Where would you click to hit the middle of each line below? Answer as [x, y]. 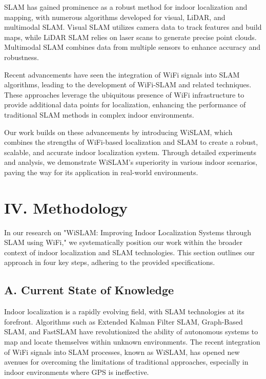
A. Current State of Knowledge [89, 290]
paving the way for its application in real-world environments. [101, 172]
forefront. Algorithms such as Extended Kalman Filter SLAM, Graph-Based [124, 321]
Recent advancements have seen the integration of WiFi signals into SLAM [122, 74]
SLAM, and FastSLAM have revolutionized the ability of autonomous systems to [131, 331]
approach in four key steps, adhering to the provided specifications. [110, 262]
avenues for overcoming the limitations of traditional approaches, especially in [126, 362]
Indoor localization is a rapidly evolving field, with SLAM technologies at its [124, 311]
